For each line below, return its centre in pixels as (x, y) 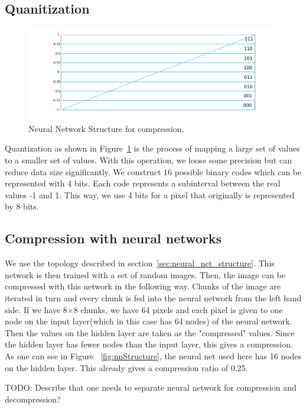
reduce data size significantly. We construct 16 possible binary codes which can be (153, 171)
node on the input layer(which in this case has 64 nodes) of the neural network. (149, 321)
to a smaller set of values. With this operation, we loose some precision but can (148, 160)
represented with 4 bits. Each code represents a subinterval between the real (143, 183)
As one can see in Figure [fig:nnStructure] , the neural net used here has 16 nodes (153, 356)
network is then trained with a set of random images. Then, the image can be (145, 274)
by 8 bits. (22, 206)
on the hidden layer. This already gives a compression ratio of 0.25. (126, 367)
